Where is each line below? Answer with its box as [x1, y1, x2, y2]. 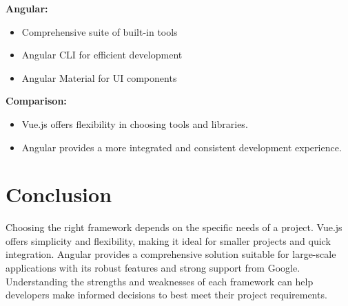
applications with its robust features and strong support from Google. [6, 261, 300, 275]
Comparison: [6, 94, 67, 108]
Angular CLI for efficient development [21, 47, 183, 62]
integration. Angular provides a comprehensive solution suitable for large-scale [6, 247, 336, 261]
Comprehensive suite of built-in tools [21, 24, 178, 39]
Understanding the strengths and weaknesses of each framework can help [6, 274, 314, 288]
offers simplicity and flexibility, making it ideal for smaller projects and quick [6, 233, 331, 248]
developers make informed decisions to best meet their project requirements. [6, 287, 327, 302]
